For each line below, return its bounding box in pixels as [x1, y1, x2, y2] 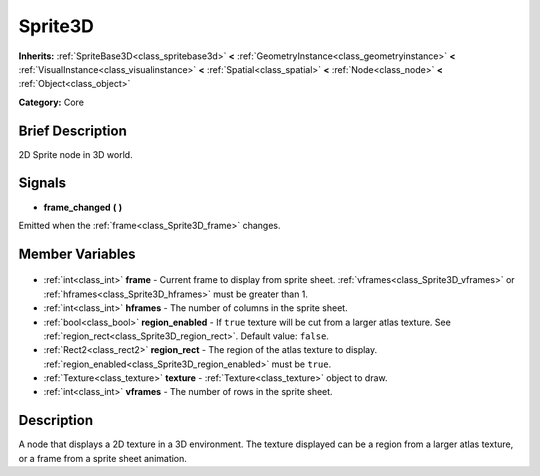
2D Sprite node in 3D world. [18, 148, 134, 160]
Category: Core [18, 96, 85, 108]
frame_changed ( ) [43, 201, 123, 213]
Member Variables [18, 245, 136, 262]
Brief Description [18, 122, 127, 139]
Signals [18, 175, 67, 192]
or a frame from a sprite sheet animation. [18, 452, 187, 464]
